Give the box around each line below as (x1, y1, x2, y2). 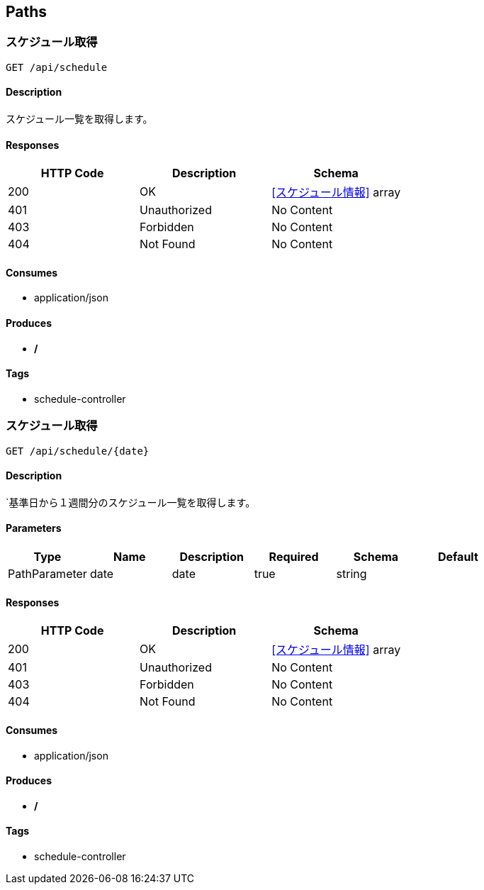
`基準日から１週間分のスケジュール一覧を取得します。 (6, 496, 256, 508)
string (336, 567, 367, 582)
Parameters (6, 522, 62, 535)
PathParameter (8, 567, 87, 582)
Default (437, 550, 478, 564)
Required (269, 550, 319, 564)
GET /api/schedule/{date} (6, 445, 150, 457)
